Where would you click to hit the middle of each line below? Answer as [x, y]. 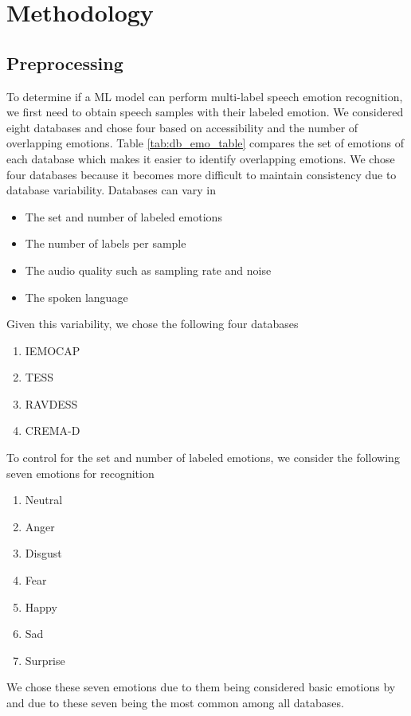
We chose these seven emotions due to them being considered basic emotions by [201, 687]
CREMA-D [53, 430]
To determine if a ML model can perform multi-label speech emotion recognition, [205, 96]
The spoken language [76, 297]
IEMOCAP [53, 350]
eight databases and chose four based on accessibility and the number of [182, 127]
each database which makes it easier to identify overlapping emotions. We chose [201, 158]
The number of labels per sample [106, 243]
